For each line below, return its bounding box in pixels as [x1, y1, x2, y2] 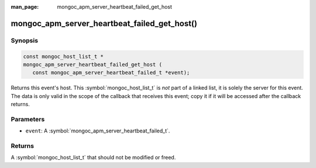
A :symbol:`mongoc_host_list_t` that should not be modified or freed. [11, 154, 176, 161]
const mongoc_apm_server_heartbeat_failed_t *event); [32, 69, 190, 76]
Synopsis [11, 36, 38, 44]
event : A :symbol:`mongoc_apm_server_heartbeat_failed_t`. [25, 127, 170, 134]
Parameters [11, 115, 45, 123]
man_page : [11, 3, 39, 10]
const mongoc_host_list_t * [23, 53, 104, 60]
